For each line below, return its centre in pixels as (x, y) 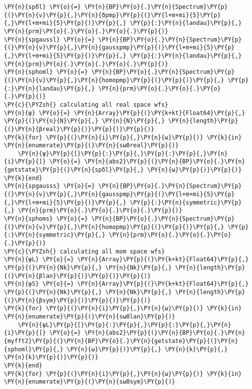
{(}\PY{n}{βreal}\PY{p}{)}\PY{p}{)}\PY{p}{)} (79, 129)
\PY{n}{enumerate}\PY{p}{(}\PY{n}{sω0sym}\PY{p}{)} (90, 382)
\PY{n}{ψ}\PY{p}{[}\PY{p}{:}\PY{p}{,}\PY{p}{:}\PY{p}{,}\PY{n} (123, 153)
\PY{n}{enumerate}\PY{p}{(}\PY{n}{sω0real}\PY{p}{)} (91, 146)
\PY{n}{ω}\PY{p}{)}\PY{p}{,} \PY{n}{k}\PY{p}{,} (147, 349)
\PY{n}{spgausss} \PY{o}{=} (50, 186)
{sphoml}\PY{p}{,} (34, 349)
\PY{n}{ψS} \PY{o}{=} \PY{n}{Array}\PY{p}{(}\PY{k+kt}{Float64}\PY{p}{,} (126, 284)
